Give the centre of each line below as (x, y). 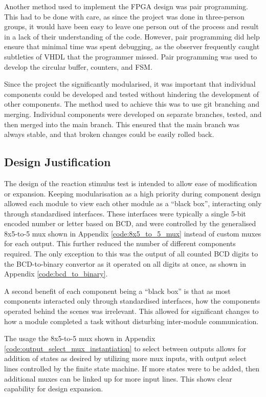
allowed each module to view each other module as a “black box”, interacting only (133, 203)
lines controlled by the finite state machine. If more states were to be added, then (132, 369)
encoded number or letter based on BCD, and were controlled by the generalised (130, 223)
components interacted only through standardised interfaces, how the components (132, 301)
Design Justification (58, 162)
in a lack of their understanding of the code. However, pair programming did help (132, 36)
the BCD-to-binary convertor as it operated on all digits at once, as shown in (125, 263)
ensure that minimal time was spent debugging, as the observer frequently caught (132, 46)
